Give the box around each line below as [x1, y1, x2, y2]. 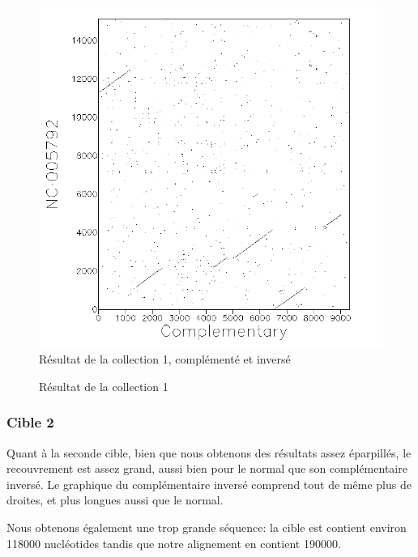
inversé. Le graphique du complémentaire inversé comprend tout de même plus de [6, 475, 412, 492]
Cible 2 [6, 412, 54, 432]
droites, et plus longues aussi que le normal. [6, 491, 224, 508]
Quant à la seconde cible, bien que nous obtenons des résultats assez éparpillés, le [6, 444, 412, 461]
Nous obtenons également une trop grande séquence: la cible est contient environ [6, 519, 407, 536]
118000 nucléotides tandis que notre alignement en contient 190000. [6, 534, 341, 551]
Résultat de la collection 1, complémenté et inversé [39, 351, 291, 368]
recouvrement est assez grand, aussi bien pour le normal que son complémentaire [6, 460, 407, 477]
